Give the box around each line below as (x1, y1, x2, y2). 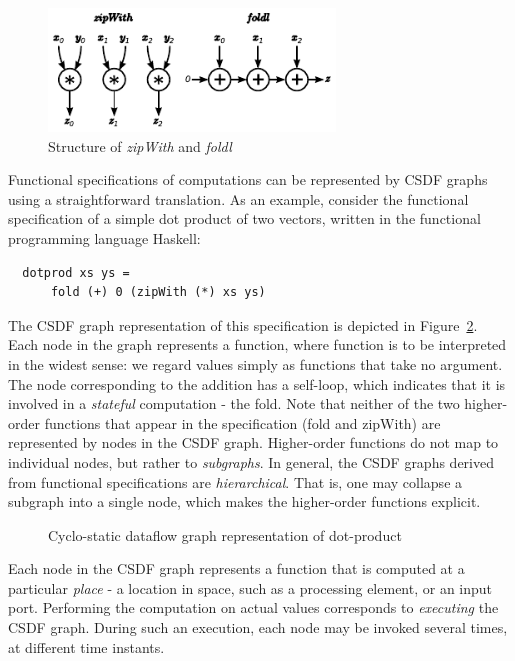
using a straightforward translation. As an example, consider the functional (8, 188, 469, 209)
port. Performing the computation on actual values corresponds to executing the (8, 597, 499, 618)
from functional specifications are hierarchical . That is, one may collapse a (8, 471, 463, 492)
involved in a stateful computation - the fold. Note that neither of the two (8, 393, 460, 414)
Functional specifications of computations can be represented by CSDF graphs (8, 169, 488, 190)
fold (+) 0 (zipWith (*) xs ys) (50, 285, 266, 300)
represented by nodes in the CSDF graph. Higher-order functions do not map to (8, 432, 499, 453)
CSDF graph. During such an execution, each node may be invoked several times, (8, 617, 508, 638)
